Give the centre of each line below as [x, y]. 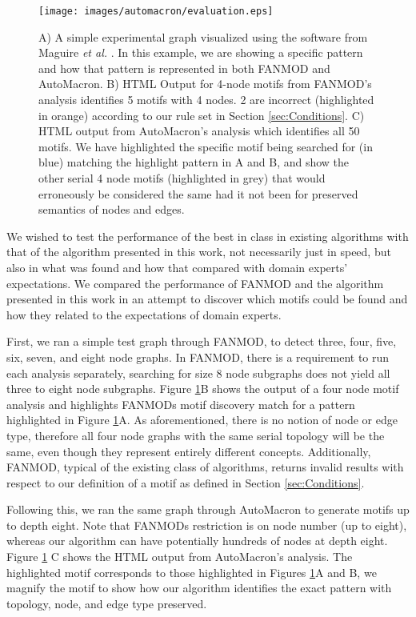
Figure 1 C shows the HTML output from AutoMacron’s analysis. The [180, 557]
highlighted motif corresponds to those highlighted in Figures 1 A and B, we [192, 572]
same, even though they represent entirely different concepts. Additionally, [189, 451]
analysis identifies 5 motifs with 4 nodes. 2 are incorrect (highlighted [206, 100]
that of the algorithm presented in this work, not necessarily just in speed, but [199, 252]
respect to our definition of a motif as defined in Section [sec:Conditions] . [186, 482]
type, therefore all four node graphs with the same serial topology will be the [196, 435]
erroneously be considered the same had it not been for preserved [198, 193]
